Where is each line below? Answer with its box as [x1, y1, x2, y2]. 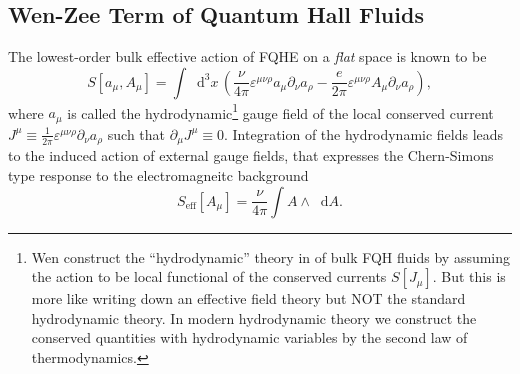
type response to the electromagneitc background [8, 164, 309, 185]
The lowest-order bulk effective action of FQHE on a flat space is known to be [8, 46, 487, 67]
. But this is [432, 266, 506, 287]
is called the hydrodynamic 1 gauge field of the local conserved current [67, 99, 494, 123]
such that [107, 123, 166, 144]
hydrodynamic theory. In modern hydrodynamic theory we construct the [31, 307, 477, 328]
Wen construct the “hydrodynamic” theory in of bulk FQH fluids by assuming [31, 246, 511, 267]
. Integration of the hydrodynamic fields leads [223, 123, 504, 144]
